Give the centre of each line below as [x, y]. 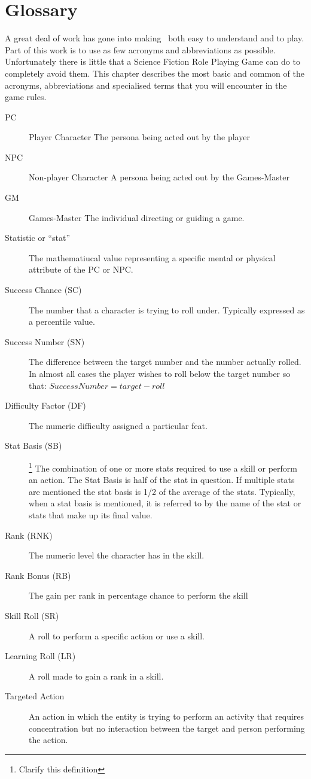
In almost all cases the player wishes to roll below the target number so [160, 373]
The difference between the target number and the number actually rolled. [165, 362]
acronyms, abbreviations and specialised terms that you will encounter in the [146, 85]
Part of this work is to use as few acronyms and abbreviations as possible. [140, 49]
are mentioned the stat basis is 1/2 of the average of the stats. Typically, [162, 491]
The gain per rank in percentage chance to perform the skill [138, 595]
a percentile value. [62, 321]
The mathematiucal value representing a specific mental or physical [152, 257]
